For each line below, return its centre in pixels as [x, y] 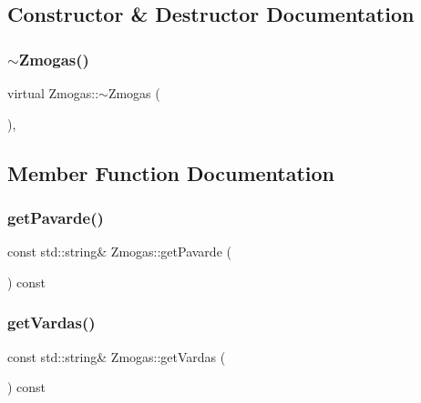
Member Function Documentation [171, 172]
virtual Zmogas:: [53, 93]
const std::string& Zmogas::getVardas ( [117, 356]
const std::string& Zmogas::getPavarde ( [119, 252]
